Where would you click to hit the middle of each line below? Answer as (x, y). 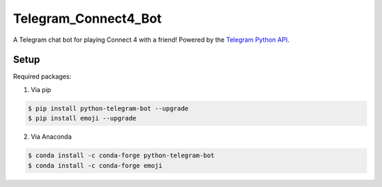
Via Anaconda (51, 137)
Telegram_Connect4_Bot (87, 18)
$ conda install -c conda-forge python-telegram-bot (121, 155)
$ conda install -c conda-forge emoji (95, 165)
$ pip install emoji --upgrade (82, 118)
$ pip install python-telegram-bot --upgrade (108, 108)
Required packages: (42, 76)
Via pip (41, 89)
